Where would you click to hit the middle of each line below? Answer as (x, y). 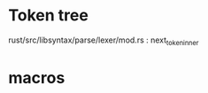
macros (37, 77)
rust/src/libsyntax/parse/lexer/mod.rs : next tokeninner (104, 41)
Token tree (49, 15)
